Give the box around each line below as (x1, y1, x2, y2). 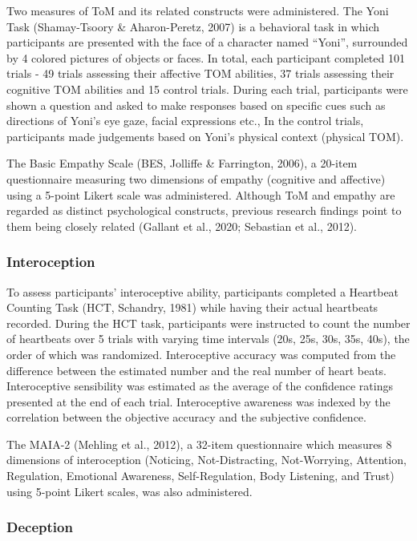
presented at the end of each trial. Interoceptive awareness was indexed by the (6, 393, 391, 410)
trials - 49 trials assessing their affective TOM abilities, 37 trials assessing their (6, 65, 395, 82)
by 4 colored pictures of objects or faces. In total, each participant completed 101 (6, 49, 405, 66)
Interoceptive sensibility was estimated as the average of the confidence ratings (6, 377, 393, 394)
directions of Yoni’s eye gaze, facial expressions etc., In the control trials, (6, 112, 364, 129)
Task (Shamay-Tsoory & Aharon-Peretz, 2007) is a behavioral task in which (6, 18, 379, 34)
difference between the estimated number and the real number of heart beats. (6, 361, 387, 378)
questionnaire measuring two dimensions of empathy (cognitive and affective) (6, 170, 386, 187)
